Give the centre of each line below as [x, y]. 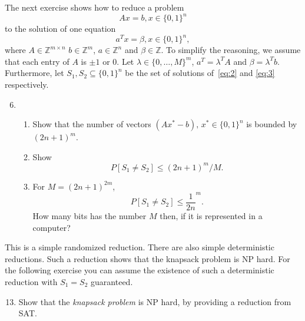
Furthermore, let [34, 73]
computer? [52, 227]
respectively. [27, 84]
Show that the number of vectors [92, 124]
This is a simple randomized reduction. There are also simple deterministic [140, 247]
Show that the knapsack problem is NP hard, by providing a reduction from [155, 301]
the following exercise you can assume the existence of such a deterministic [140, 270]
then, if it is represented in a [211, 216]
